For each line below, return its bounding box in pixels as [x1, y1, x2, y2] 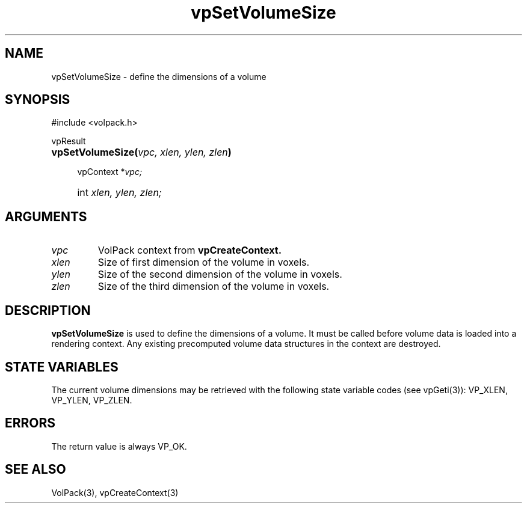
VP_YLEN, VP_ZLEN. [51, 394, 132, 405]
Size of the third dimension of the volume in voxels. [97, 280, 330, 293]
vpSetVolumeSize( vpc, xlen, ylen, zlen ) [51, 146, 232, 159]
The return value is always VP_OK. [51, 441, 187, 451]
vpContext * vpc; [77, 167, 143, 177]
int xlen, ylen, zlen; [77, 186, 162, 199]
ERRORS [5, 415, 56, 431]
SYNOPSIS [5, 92, 70, 108]
